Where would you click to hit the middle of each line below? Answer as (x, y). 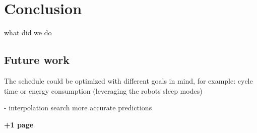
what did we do (28, 32)
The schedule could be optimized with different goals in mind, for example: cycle (128, 80)
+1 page (19, 124)
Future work (37, 60)
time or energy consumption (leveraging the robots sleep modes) (103, 90)
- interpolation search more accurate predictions (78, 108)
